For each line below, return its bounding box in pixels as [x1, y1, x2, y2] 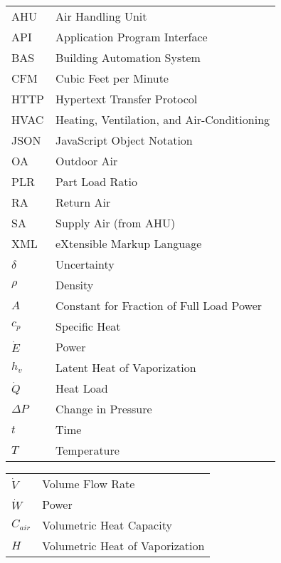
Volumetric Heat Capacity [42, 517, 172, 533]
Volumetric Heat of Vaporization [42, 537, 205, 554]
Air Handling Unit [55, 8, 147, 24]
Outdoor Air [55, 153, 118, 169]
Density [55, 277, 94, 293]
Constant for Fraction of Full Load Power [55, 297, 263, 314]
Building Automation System [55, 49, 201, 66]
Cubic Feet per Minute [55, 70, 169, 86]
